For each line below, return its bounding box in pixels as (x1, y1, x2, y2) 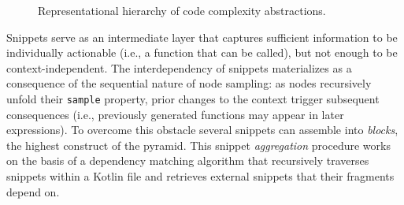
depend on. (6, 183, 60, 199)
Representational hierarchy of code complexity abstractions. (38, 2, 326, 18)
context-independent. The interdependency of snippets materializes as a (6, 59, 352, 76)
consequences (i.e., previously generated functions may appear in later (6, 106, 344, 122)
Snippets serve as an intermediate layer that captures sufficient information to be (6, 28, 398, 45)
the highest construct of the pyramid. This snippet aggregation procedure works (6, 136, 391, 153)
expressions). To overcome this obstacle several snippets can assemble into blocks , (6, 121, 398, 138)
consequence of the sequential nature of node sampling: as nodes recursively (6, 75, 372, 91)
